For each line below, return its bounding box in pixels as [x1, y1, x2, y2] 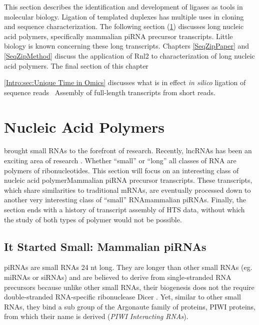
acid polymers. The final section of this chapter [4, 60, 148, 71]
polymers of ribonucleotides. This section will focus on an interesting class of [4, 165, 239, 175]
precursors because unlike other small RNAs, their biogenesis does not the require [4, 281, 254, 292]
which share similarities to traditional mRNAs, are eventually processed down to [4, 184, 251, 195]
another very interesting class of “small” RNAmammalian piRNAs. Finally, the [4, 194, 246, 205]
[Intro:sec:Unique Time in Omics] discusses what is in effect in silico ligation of [4, 77, 246, 88]
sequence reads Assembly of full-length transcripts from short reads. [4, 87, 215, 97]
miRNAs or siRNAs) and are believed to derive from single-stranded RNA [4, 272, 231, 282]
